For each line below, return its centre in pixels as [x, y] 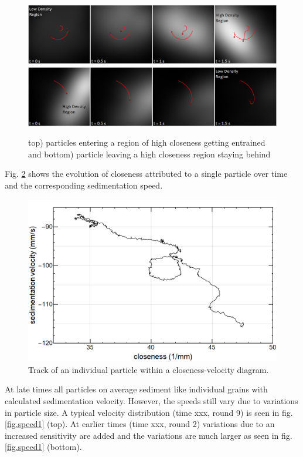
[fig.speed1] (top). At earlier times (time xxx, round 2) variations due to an [140, 424]
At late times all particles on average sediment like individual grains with [136, 389]
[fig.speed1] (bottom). [43, 447]
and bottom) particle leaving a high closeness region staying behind [149, 154]
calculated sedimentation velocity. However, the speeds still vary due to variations [151, 401]
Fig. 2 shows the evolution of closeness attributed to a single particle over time [146, 174]
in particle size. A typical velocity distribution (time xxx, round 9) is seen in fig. [149, 412]
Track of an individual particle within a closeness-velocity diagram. [149, 369]
